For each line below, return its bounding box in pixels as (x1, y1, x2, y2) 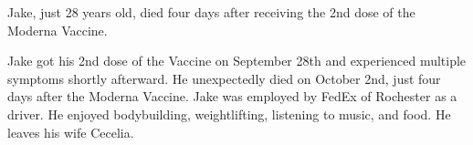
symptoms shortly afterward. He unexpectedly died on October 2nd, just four (7, 68, 441, 88)
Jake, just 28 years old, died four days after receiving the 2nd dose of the (7, 3, 415, 21)
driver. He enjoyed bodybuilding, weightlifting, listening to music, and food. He (7, 104, 451, 123)
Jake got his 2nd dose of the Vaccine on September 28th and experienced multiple (7, 51, 467, 70)
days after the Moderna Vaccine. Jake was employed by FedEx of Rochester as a (7, 87, 457, 106)
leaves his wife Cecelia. (7, 122, 134, 141)
